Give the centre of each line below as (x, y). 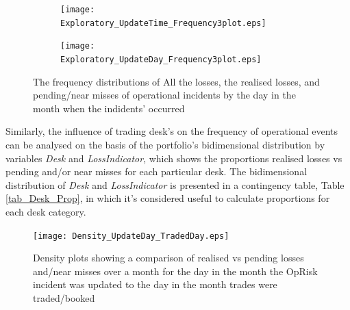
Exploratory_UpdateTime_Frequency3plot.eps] (163, 23)
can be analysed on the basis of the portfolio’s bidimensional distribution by (165, 144)
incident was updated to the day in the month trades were (155, 284)
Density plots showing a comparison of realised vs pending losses (168, 258)
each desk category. (46, 211)
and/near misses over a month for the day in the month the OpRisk (175, 271)
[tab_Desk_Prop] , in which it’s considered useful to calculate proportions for (168, 198)
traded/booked (64, 298)
